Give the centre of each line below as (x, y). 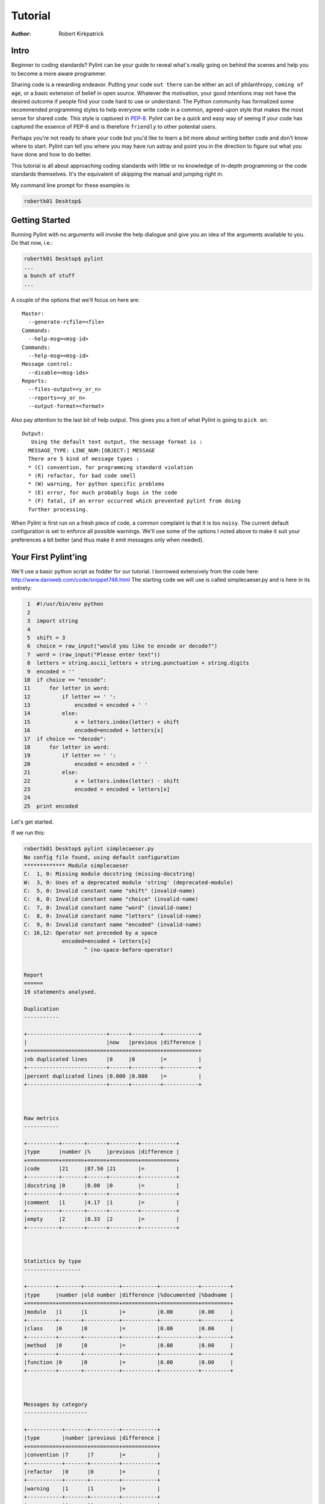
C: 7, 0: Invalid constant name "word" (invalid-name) (108, 908)
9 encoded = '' (51, 671)
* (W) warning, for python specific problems (96, 484)
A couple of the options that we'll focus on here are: (76, 300)
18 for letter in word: (67, 747)
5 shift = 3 (46, 637)
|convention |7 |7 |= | (92, 1455)
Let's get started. (32, 822)
